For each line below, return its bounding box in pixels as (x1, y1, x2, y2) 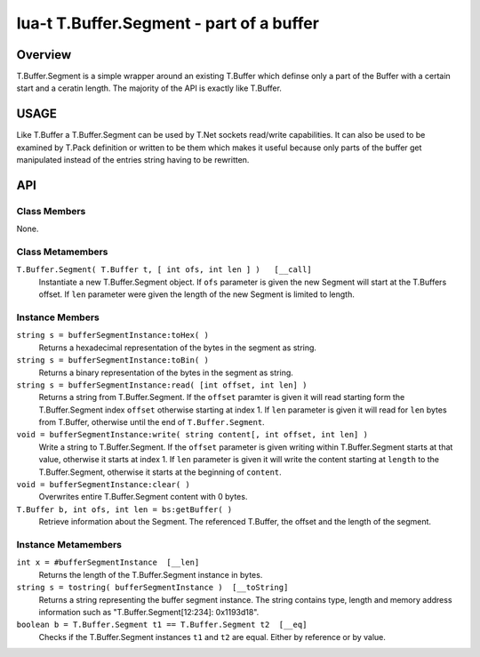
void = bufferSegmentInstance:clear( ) (16, 480, 190, 490)
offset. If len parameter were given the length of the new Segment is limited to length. (38, 289, 356, 300)
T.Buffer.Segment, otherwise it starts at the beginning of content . (38, 467, 282, 477)
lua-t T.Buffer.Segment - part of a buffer (16, 13, 320, 33)
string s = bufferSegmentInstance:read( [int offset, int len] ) (16, 380, 308, 390)
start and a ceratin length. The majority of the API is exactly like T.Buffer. (16, 83, 282, 93)
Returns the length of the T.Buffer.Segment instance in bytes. (38, 569, 263, 580)
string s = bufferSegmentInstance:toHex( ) (16, 330, 209, 341)
